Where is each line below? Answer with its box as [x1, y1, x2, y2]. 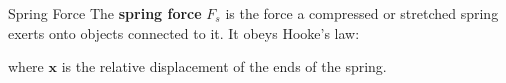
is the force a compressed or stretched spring [225, 3, 499, 23]
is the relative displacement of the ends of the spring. [61, 56, 387, 77]
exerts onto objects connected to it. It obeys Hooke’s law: [8, 22, 360, 43]
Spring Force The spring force [8, 3, 202, 23]
